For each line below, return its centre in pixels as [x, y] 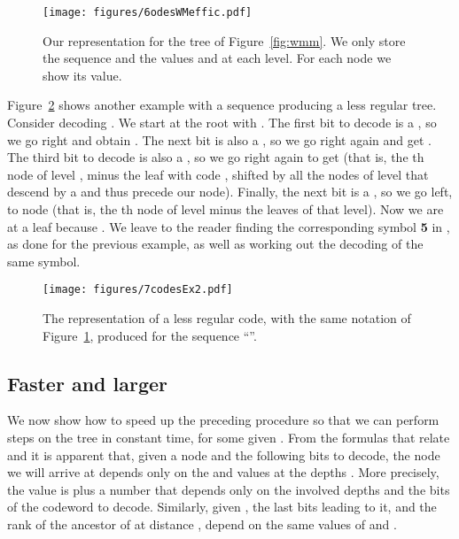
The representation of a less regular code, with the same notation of [227, 318]
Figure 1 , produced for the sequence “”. [150, 335]
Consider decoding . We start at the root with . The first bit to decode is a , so [222, 123]
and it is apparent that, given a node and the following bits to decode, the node [224, 454]
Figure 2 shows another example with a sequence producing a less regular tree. [222, 105]
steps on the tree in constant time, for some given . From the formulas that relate [229, 438]
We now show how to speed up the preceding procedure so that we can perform [223, 420]
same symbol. [44, 261]
